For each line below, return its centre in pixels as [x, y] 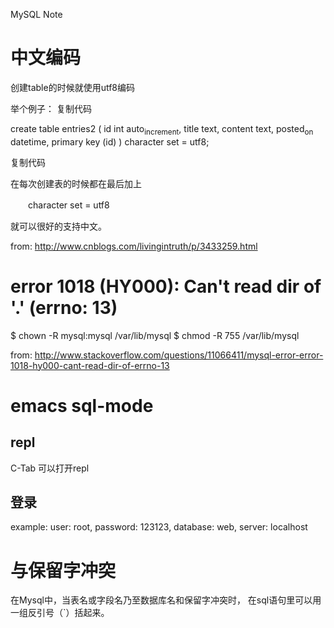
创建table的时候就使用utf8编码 [72, 87]
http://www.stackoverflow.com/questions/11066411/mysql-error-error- [179, 355]
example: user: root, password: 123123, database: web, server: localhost [159, 527]
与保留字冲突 [63, 570]
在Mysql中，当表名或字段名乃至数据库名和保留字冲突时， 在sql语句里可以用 [166, 600]
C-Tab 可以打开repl [50, 468]
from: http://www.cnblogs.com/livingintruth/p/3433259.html [134, 246]
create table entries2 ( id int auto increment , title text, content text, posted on [162, 129]
